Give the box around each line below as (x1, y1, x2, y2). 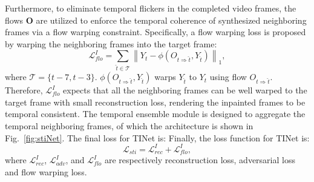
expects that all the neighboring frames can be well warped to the (63, 84, 307, 96)
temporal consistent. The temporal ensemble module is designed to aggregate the (5, 107, 306, 120)
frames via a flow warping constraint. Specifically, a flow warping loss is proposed (5, 25, 306, 38)
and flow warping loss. (5, 165, 87, 178)
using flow (209, 70, 247, 83)
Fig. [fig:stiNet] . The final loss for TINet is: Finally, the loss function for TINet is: (5, 131, 310, 144)
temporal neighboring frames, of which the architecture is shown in (5, 120, 253, 132)
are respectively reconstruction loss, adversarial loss (105, 153, 295, 166)
